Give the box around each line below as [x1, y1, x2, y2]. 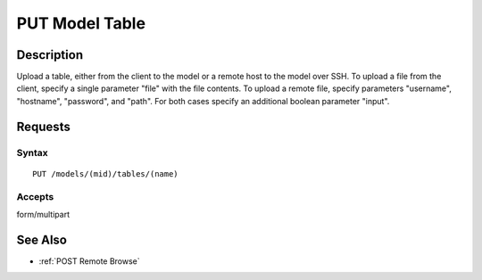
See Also [16, 232, 67, 247]
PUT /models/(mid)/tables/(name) [32, 169, 179, 178]
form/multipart [16, 209, 71, 219]
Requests [16, 119, 71, 134]
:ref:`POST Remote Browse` [38, 255, 140, 267]
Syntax [16, 146, 48, 159]
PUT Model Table [16, 13, 146, 33]
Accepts [16, 190, 54, 202]
